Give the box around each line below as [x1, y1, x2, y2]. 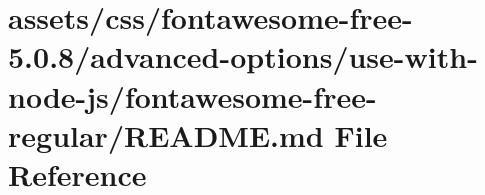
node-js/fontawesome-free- [8, 75, 377, 116]
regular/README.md [8, 114, 324, 155]
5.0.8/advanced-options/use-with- [8, 36, 478, 77]
